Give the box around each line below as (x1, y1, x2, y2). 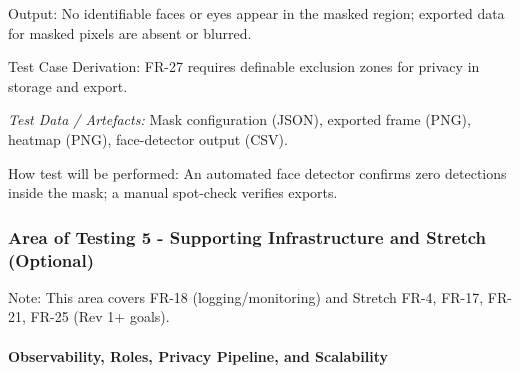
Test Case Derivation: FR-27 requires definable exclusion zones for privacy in (8, 56, 480, 77)
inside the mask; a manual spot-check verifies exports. (8, 182, 338, 203)
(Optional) (8, 247, 94, 272)
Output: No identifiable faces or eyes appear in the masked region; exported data (8, 3, 505, 23)
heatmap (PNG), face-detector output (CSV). (8, 128, 288, 149)
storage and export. (8, 75, 128, 96)
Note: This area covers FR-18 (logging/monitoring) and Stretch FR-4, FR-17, (8, 286, 484, 307)
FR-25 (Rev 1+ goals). (30, 306, 170, 327)
